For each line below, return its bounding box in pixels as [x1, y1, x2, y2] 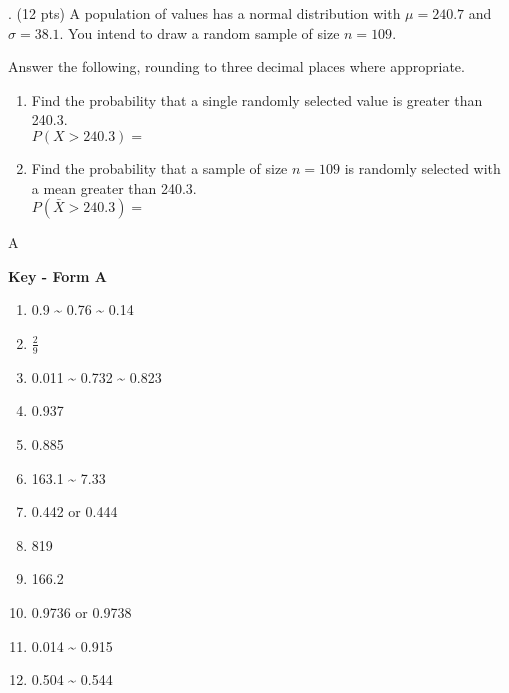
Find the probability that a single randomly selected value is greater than [31, 89, 483, 110]
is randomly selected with [344, 157, 501, 178]
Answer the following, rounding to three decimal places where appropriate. [8, 56, 465, 77]
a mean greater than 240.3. [31, 177, 197, 198]
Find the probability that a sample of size [31, 157, 288, 178]
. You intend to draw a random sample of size [59, 22, 340, 43]
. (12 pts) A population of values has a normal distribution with [8, 3, 401, 23]
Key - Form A [8, 265, 107, 286]
